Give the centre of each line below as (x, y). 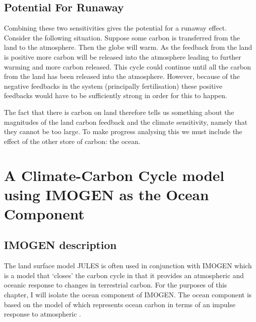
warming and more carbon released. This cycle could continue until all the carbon (128, 66)
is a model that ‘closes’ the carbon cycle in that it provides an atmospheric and (124, 275)
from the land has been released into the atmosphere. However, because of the (122, 76)
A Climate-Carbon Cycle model (114, 175)
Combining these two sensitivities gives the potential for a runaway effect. (115, 28)
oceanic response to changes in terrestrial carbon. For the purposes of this (116, 285)
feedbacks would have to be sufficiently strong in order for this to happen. (116, 95)
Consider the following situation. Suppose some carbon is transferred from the (122, 37)
